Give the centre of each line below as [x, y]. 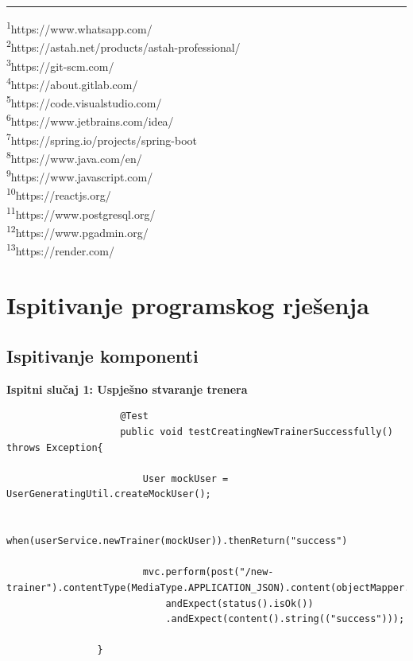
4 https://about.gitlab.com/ [72, 83]
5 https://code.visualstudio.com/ [84, 101]
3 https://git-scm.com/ [60, 64]
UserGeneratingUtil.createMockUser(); [109, 494]
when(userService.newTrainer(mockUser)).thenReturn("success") [177, 541]
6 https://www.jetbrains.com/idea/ [90, 120]
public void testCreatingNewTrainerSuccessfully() [257, 432]
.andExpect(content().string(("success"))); [285, 619]
